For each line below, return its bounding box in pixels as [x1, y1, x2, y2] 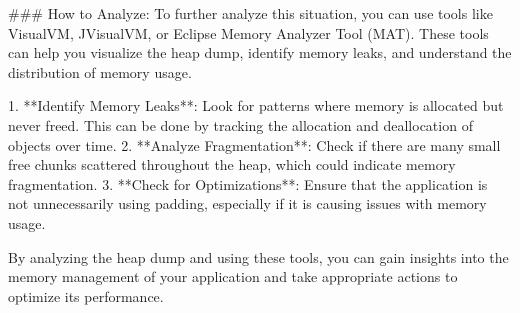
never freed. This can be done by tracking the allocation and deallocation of [8, 114, 473, 135]
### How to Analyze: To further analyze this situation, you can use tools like [8, 3, 493, 23]
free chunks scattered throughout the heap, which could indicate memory [8, 154, 456, 175]
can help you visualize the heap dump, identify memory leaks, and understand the [8, 42, 512, 63]
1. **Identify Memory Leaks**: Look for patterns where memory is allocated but [8, 95, 504, 116]
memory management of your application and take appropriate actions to [8, 266, 458, 287]
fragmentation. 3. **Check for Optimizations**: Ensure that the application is [8, 173, 488, 194]
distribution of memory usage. [8, 61, 192, 82]
